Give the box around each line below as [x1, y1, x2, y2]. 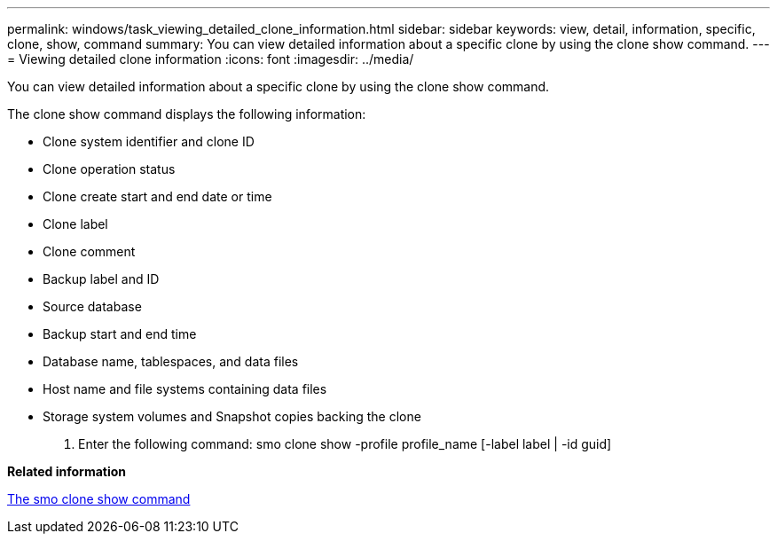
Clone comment [43, 244, 136, 259]
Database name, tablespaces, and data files [43, 354, 299, 369]
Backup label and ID [43, 271, 160, 286]
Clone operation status [43, 161, 176, 176]
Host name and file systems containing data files [43, 381, 327, 396]
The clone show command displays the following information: [7, 106, 366, 122]
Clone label [43, 216, 108, 231]
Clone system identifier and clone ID [43, 134, 255, 149]
